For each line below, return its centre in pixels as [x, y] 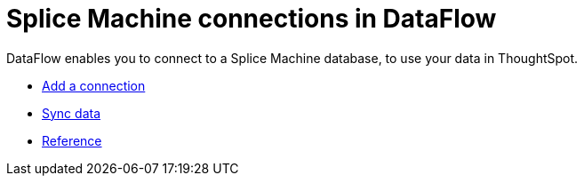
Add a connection [94, 85]
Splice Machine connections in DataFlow [252, 19]
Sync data [72, 113]
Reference [72, 140]
